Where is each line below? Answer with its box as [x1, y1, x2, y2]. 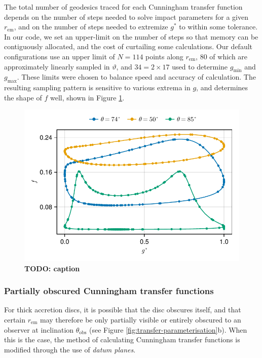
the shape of [4, 92, 42, 102]
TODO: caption [24, 263, 80, 273]
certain [4, 314, 26, 325]
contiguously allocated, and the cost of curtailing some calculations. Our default [4, 41, 253, 52]
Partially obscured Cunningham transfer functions [4, 284, 214, 297]
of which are [209, 51, 248, 61]
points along [145, 51, 183, 61]
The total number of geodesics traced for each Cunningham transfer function [4, 2, 243, 12]
